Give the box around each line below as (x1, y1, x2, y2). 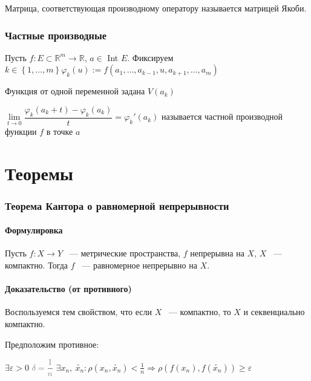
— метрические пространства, (69, 247, 181, 259)
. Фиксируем (127, 51, 174, 63)
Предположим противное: (5, 337, 99, 350)
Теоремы (5, 160, 73, 185)
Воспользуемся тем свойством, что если (5, 305, 152, 318)
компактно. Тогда (5, 259, 68, 272)
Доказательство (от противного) (5, 282, 132, 295)
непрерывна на (190, 247, 244, 259)
